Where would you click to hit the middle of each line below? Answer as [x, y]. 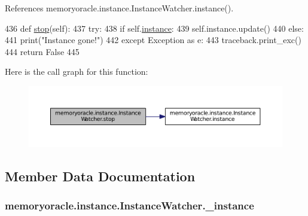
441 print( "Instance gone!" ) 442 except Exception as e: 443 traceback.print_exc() [153, 40]
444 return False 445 [42, 51]
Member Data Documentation [100, 176]
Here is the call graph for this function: [77, 72]
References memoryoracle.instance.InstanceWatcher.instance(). [119, 8]
